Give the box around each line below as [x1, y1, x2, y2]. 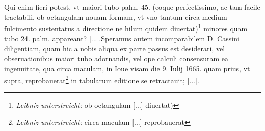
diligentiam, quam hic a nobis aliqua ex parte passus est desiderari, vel [4, 43, 225, 54]
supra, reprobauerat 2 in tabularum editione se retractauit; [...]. [4, 73, 199, 85]
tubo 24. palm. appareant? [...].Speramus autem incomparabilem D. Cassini [4, 33, 240, 44]
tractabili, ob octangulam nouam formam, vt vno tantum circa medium [4, 11, 227, 22]
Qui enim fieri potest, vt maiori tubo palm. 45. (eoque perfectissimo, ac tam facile [4, 2, 260, 12]
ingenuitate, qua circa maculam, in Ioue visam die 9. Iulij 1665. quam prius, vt [4, 63, 250, 74]
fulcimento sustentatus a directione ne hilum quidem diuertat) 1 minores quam [4, 22, 248, 34]
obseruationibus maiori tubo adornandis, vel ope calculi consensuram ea [4, 53, 229, 63]
